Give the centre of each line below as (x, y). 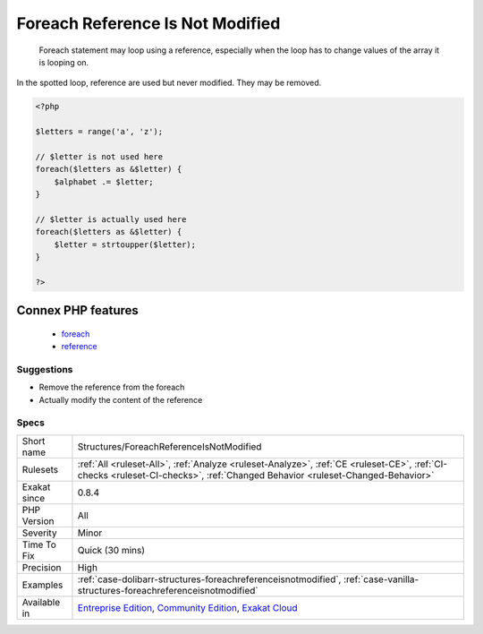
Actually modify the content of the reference (121, 399)
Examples (42, 585)
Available (41, 602)
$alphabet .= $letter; (104, 182)
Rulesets (40, 469)
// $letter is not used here (99, 156)
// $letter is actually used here (111, 219)
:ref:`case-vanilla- (381, 579)
